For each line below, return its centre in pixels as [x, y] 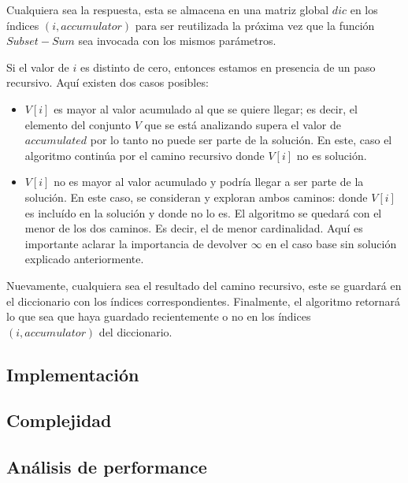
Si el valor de [38, 67]
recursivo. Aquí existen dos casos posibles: [108, 82]
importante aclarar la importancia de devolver [136, 243]
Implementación [73, 374]
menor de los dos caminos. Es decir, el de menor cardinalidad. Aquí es [194, 228]
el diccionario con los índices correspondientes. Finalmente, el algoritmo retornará [204, 301]
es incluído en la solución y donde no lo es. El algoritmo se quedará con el [203, 212]
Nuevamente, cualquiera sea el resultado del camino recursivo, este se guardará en [204, 285]
